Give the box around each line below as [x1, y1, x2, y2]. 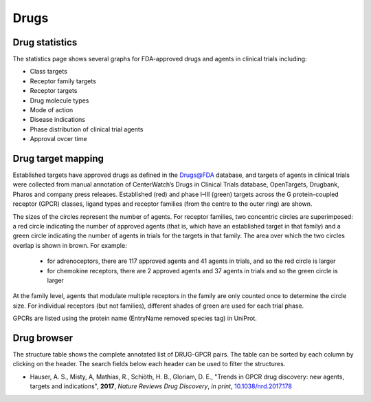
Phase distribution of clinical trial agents [30, 125, 144, 134]
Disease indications [30, 116, 86, 124]
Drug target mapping [12, 153, 104, 165]
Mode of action [30, 106, 74, 114]
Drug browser [12, 332, 74, 343]
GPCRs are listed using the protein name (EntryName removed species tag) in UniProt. [12, 314, 257, 323]
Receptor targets [30, 87, 78, 95]
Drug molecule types [30, 96, 89, 105]
